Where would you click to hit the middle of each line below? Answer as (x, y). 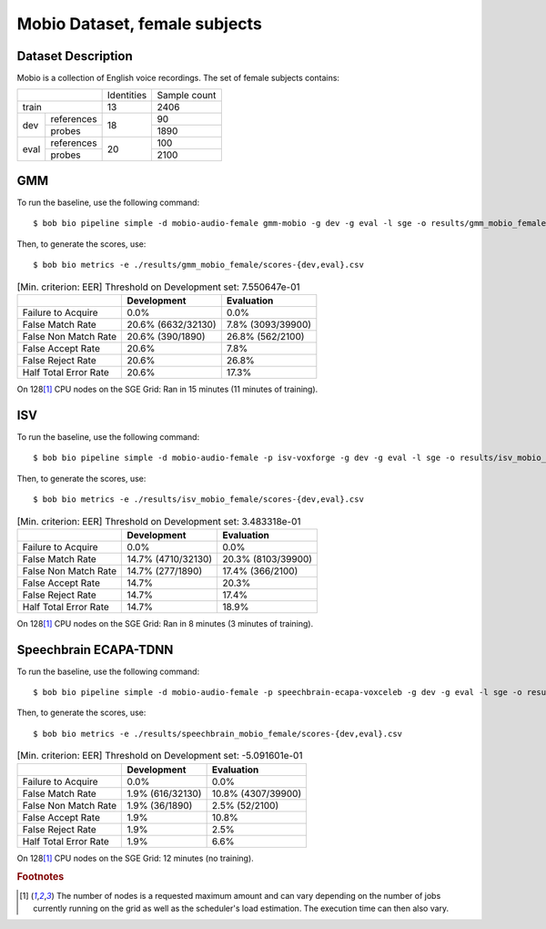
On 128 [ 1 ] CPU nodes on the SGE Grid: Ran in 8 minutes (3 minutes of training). (165, 623)
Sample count (187, 96)
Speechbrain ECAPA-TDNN (95, 650)
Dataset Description (75, 56)
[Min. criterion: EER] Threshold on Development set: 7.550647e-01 (158, 287)
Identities (127, 96)
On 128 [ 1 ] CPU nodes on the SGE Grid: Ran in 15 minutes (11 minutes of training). (167, 389)
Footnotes (40, 877)
